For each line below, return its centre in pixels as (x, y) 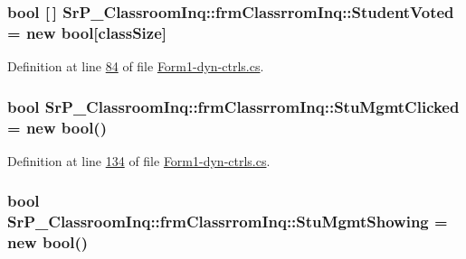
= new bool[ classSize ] (87, 32)
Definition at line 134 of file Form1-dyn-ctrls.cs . (139, 160)
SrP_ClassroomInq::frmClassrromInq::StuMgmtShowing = (228, 222)
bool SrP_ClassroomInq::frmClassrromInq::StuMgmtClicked (233, 106)
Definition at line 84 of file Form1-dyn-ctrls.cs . (136, 66)
